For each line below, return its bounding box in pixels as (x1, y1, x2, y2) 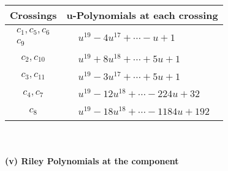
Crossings (10, 8, 57, 22)
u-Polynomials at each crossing (66, 8, 218, 22)
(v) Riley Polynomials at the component (5, 154, 179, 167)
